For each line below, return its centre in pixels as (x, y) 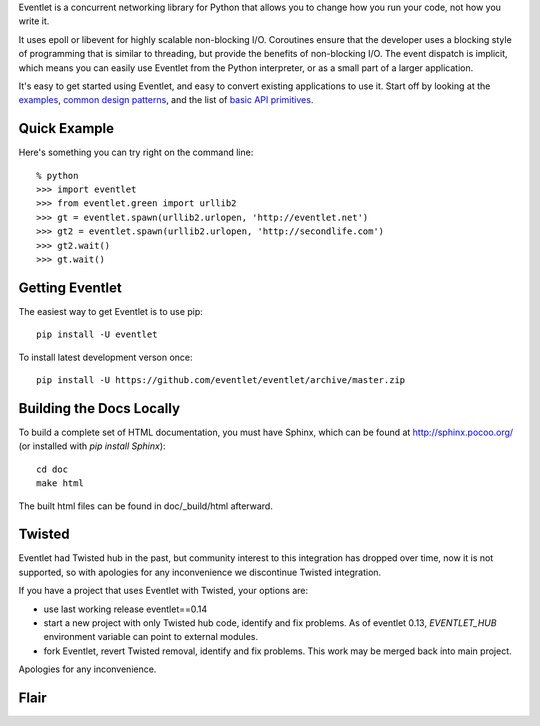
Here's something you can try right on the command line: (136, 152)
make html (60, 483)
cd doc (52, 469)
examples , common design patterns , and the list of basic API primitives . (166, 100)
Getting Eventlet (70, 287)
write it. (34, 21)
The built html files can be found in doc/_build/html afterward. (146, 506)
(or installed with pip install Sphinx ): (92, 446)
